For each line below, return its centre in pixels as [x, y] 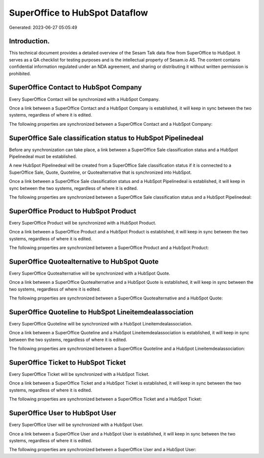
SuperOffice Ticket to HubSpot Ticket [67, 363]
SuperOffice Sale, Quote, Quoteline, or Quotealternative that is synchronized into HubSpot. [100, 172]
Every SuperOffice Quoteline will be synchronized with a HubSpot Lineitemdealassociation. [101, 324]
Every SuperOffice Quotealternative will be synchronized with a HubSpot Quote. [90, 273]
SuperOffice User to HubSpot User [63, 413]
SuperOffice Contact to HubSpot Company [75, 87]
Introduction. [29, 41]
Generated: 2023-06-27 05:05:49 [43, 27]
